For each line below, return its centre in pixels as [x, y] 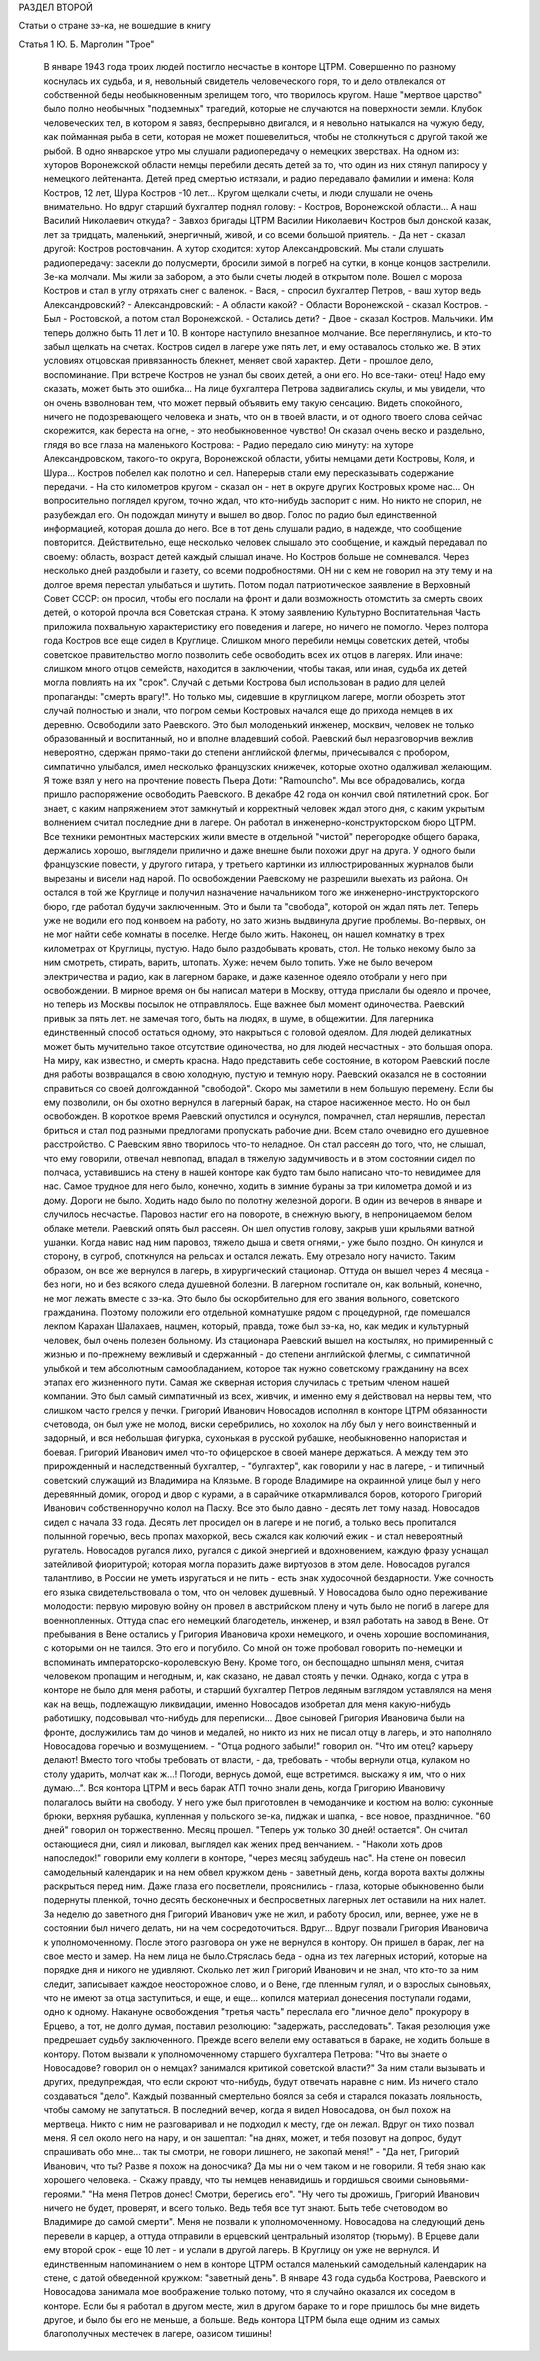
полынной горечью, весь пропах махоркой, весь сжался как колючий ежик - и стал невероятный [253, 1536]
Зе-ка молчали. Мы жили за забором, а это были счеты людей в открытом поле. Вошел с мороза [253, 277]
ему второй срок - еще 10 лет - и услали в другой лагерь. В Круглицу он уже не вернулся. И [241, 2250]
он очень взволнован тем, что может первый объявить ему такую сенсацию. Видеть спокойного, [253, 402]
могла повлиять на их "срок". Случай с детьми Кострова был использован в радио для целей [244, 682]
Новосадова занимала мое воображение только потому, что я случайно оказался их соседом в [249, 2292]
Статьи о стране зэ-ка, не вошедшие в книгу [115, 26]
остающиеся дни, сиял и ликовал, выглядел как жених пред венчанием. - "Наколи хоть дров [243, 1844]
